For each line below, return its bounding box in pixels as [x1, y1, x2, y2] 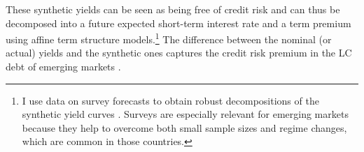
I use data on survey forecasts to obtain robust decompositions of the [22, 93, 319, 107]
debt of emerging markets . [6, 59, 121, 74]
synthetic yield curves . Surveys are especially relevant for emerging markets [22, 107, 349, 121]
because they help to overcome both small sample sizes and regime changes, [22, 120, 347, 135]
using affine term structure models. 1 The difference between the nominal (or [6, 30, 332, 46]
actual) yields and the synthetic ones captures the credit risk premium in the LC [6, 45, 352, 60]
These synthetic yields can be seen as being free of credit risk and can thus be [6, 2, 340, 16]
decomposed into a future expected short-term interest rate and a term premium [6, 15, 351, 30]
